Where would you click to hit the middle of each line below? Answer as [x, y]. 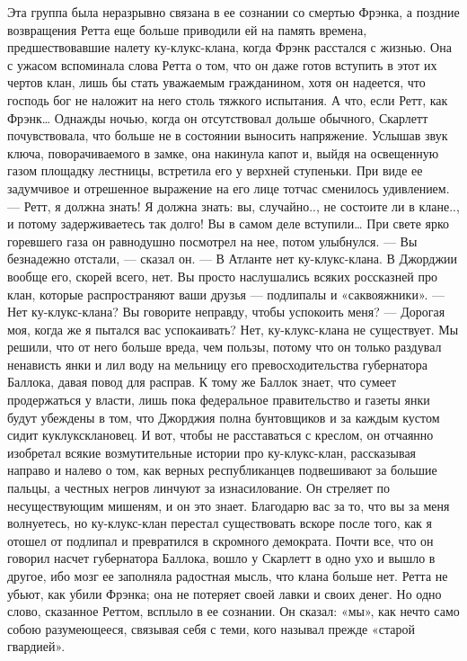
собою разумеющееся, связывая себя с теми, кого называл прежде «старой [211, 628]
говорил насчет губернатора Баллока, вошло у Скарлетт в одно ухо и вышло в [221, 558]
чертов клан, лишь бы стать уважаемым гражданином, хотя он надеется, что [216, 82]
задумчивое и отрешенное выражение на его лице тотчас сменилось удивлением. [229, 188]
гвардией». [36, 646]
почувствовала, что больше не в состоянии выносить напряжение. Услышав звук [228, 135]
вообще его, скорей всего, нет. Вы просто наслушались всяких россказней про [222, 276]
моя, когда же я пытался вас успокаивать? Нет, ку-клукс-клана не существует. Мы [233, 329]
